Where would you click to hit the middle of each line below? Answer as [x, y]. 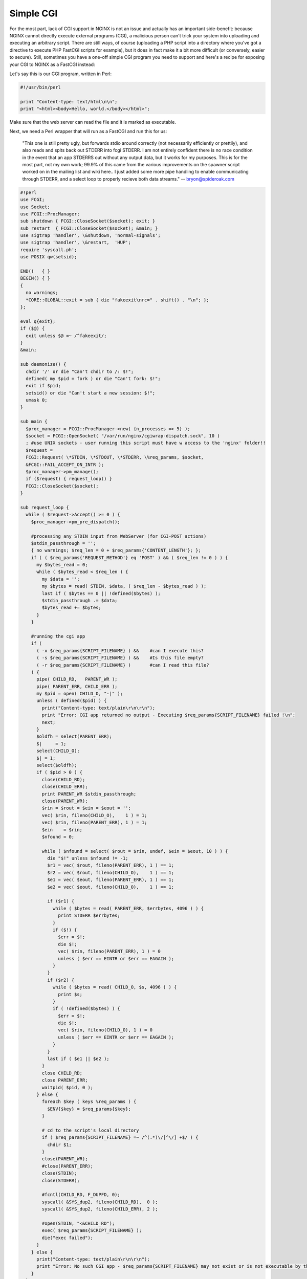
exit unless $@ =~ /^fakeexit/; [66, 336]
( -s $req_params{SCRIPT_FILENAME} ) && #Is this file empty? [120, 658]
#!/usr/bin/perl [41, 87]
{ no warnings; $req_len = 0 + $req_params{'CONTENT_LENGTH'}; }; [116, 550]
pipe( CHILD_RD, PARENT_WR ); [77, 679]
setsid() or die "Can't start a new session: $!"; [91, 393]
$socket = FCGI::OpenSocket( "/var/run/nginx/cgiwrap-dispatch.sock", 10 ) [123, 436]
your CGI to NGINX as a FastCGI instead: [52, 64]
